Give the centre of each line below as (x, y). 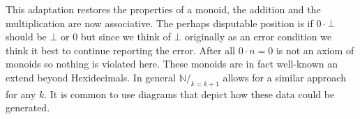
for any (21, 94)
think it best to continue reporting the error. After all (120, 50)
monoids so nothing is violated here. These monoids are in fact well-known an (172, 64)
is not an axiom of (315, 50)
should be (26, 37)
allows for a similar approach (284, 77)
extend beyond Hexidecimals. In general (91, 77)
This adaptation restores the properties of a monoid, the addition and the (163, 9)
